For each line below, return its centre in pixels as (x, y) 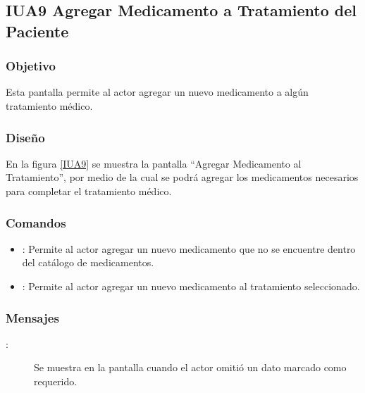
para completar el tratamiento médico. (89, 191)
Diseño (25, 137)
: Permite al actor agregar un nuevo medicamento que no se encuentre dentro (189, 248)
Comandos (36, 222)
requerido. (56, 381)
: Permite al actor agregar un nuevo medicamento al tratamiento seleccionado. (191, 286)
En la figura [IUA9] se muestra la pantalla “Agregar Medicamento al (154, 163)
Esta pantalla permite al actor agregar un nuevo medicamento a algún (157, 92)
